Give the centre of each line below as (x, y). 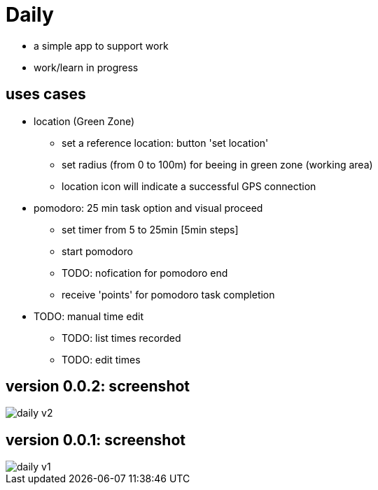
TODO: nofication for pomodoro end (145, 273)
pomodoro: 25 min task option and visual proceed (148, 208)
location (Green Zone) (84, 121)
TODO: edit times (101, 359)
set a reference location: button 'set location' (165, 143)
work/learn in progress (86, 67)
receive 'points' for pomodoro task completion (168, 294)
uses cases (46, 94)
